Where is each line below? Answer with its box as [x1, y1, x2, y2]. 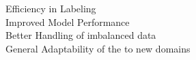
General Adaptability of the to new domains [5, 41, 191, 55]
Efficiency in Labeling [5, 1, 96, 15]
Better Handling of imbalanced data [5, 28, 156, 42]
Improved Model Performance [5, 14, 130, 29]
